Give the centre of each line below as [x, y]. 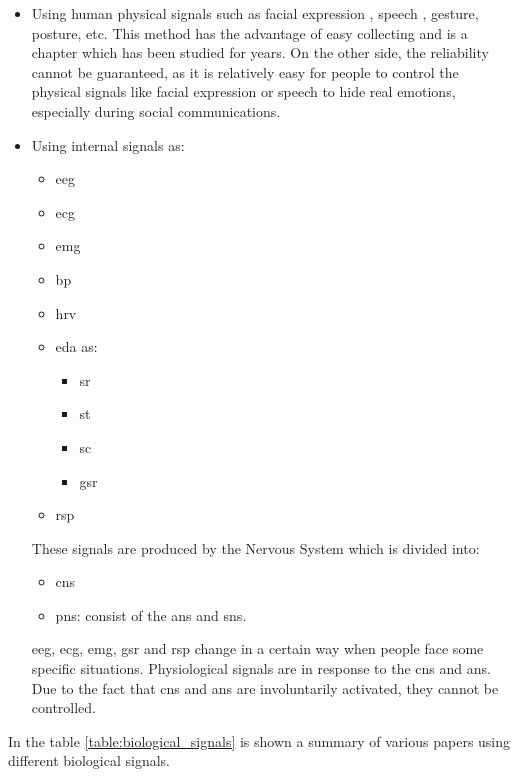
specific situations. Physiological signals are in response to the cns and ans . [261, 668]
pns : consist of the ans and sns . [151, 614]
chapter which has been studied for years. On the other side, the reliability [260, 52]
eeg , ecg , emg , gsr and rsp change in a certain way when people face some [257, 648]
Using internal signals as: [108, 144]
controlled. [64, 707]
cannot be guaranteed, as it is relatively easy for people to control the [245, 71]
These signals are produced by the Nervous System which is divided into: [255, 547]
